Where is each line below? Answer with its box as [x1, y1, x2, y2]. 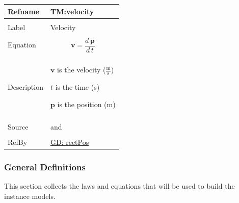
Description [8, 81, 43, 92]
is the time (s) [55, 82, 100, 92]
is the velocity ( [57, 64, 106, 75]
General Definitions [4, 160, 86, 173]
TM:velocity [50, 6, 94, 16]
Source [8, 121, 29, 132]
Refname [8, 6, 39, 16]
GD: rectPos [50, 136, 89, 147]
